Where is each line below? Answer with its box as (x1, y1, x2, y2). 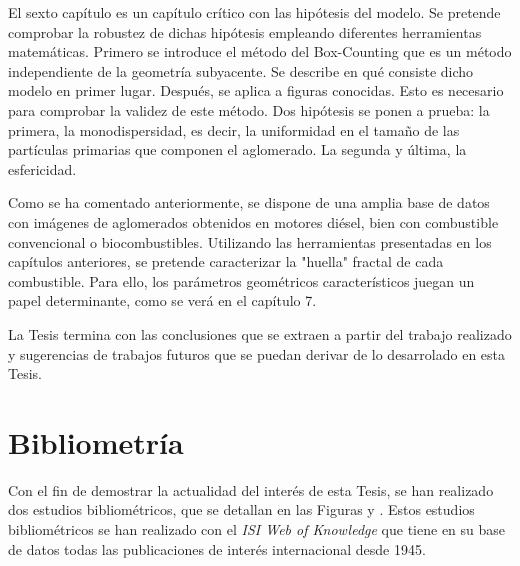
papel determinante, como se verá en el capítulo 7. (8, 290, 317, 311)
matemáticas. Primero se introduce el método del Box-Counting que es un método (8, 41, 512, 62)
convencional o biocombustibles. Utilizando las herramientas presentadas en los (8, 231, 492, 252)
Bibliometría (8, 421, 184, 462)
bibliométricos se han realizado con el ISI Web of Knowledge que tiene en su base (8, 519, 506, 539)
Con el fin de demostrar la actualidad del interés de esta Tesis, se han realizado (8, 479, 494, 500)
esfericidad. (8, 158, 77, 179)
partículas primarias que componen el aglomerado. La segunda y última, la (8, 139, 467, 160)
